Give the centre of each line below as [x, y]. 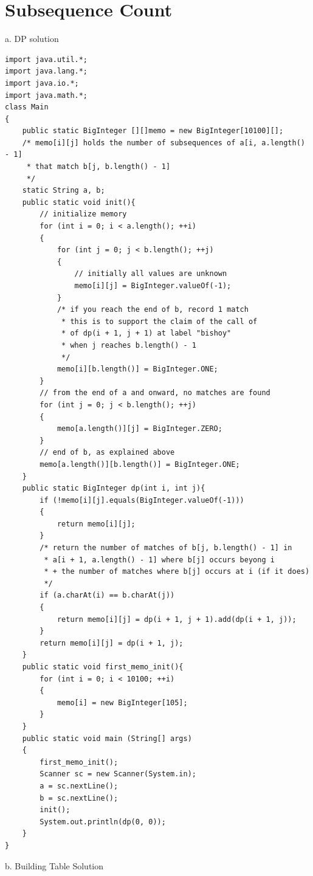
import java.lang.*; [46, 71]
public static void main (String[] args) [107, 738]
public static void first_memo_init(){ [103, 667]
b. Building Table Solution [54, 865]
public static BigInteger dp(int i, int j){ [114, 488]
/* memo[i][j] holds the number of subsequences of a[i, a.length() [163, 143]
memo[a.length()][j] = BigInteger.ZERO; [139, 429]
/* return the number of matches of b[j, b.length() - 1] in [166, 548]
